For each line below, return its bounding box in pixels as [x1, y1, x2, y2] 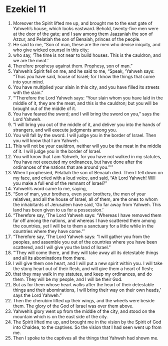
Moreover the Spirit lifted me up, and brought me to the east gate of [12, 20, 153, 26]
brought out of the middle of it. [12, 105, 76, 111]
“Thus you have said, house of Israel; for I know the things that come [12, 73, 155, 79]
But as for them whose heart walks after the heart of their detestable [12, 281, 154, 287]
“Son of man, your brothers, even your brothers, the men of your [12, 191, 146, 197]
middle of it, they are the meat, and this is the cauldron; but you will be [12, 100, 158, 106]
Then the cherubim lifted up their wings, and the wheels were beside [12, 297, 154, 303]
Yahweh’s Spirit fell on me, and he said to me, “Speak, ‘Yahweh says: [12, 68, 154, 74]
